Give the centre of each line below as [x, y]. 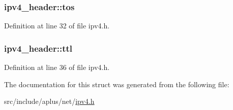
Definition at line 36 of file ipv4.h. [57, 67]
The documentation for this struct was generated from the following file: [117, 84]
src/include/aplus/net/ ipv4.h [49, 101]
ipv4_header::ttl [38, 48]
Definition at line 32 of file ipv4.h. [57, 26]
